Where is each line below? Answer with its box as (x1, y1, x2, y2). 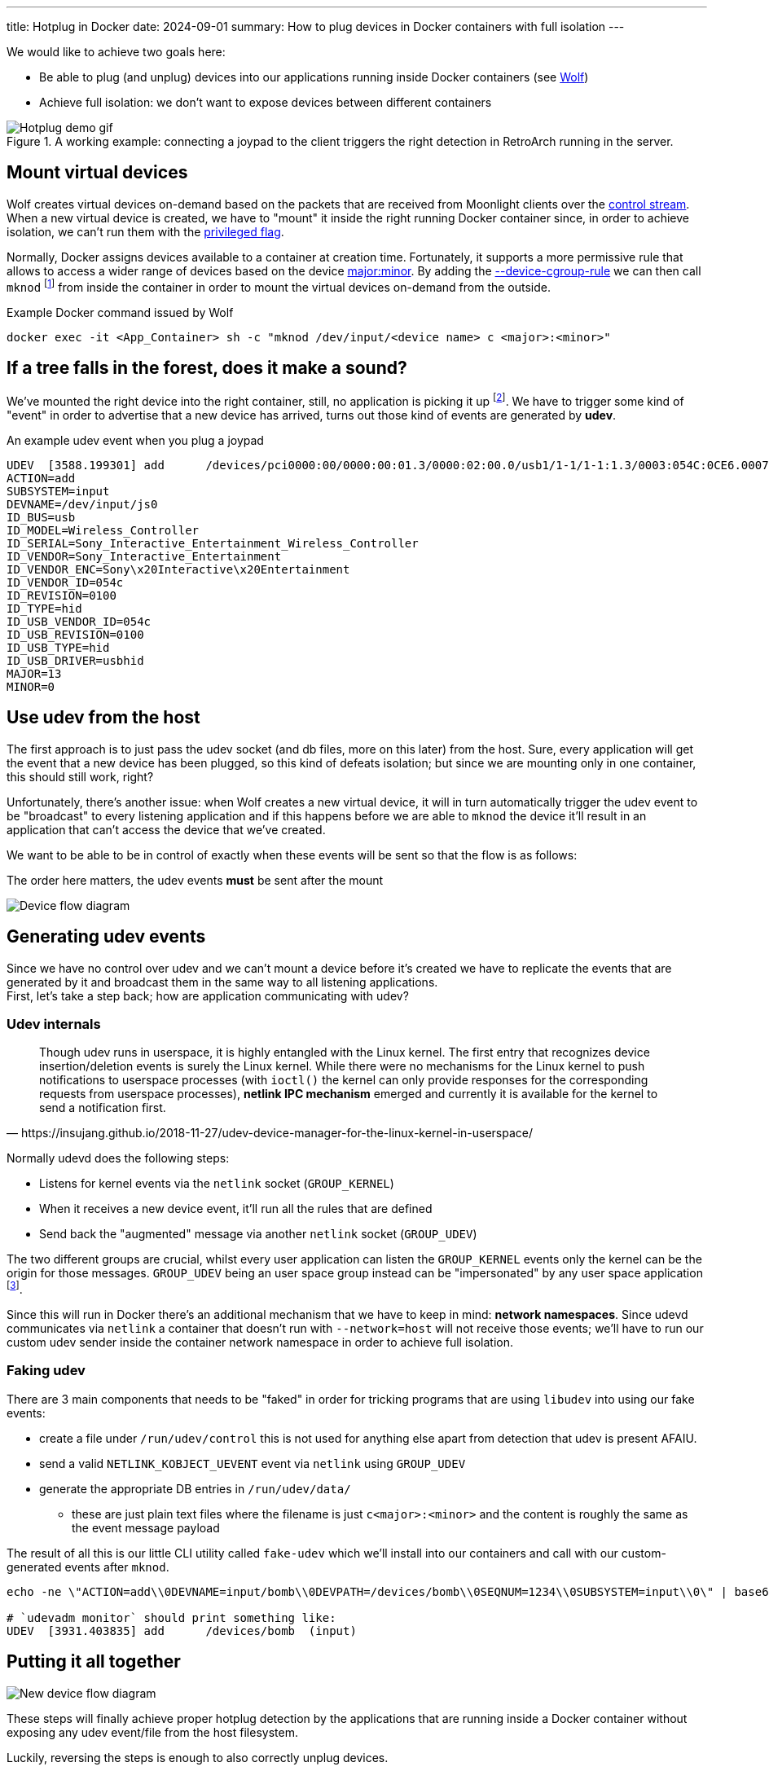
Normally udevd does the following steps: (7, 1151, 230, 1166)
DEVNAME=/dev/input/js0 (7, 498, 158, 511)
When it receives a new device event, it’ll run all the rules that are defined (39, 1202, 433, 1216)
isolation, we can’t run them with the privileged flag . (7, 224, 284, 239)
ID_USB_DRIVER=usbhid (7, 654, 144, 667)
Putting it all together (7, 1651, 181, 1672)
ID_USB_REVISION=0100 (7, 628, 144, 641)
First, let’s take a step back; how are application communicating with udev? (7, 988, 409, 1003)
